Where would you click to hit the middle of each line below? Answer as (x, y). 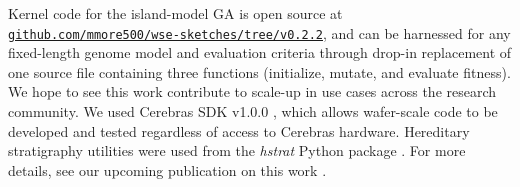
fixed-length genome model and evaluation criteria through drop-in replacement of (260, 52)
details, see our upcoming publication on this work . (167, 169)
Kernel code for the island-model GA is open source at (175, 13)
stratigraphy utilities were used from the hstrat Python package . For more (237, 150)
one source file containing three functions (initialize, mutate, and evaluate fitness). (259, 71)
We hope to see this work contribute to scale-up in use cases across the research (252, 91)
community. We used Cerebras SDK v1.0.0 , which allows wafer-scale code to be (253, 111)
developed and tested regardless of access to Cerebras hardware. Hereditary (239, 130)
